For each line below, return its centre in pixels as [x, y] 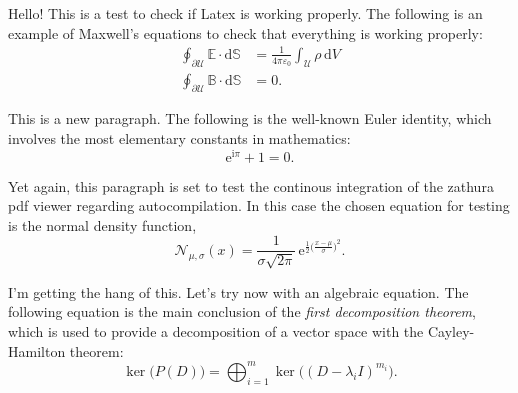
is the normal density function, [102, 224]
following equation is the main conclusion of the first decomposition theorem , [242, 311]
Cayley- [451, 331]
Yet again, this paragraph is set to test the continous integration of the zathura [251, 185]
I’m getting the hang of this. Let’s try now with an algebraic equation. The [238, 291]
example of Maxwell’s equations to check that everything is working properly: [245, 32]
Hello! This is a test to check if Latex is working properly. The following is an [245, 13]
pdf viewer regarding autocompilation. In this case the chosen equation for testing [259, 205]
